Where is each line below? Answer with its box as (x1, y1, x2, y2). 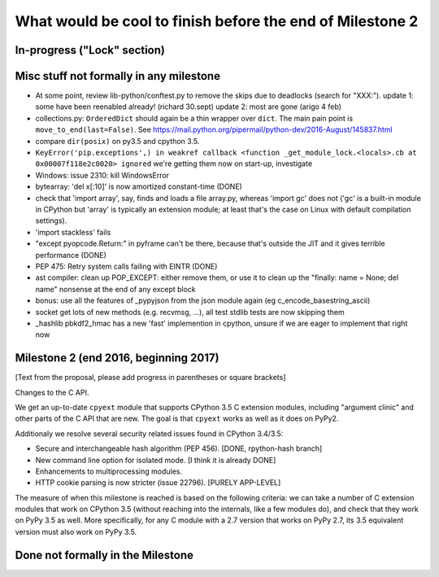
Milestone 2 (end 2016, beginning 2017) (15, 351, 219, 365)
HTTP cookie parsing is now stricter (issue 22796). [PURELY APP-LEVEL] (35, 478, 281, 487)
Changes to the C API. (15, 387, 89, 397)
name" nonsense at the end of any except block (35, 284, 197, 294)
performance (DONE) (35, 250, 107, 260)
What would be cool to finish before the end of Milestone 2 (15, 12, 419, 30)
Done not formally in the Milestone (15, 548, 194, 562)
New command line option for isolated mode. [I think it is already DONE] (35, 455, 276, 465)
